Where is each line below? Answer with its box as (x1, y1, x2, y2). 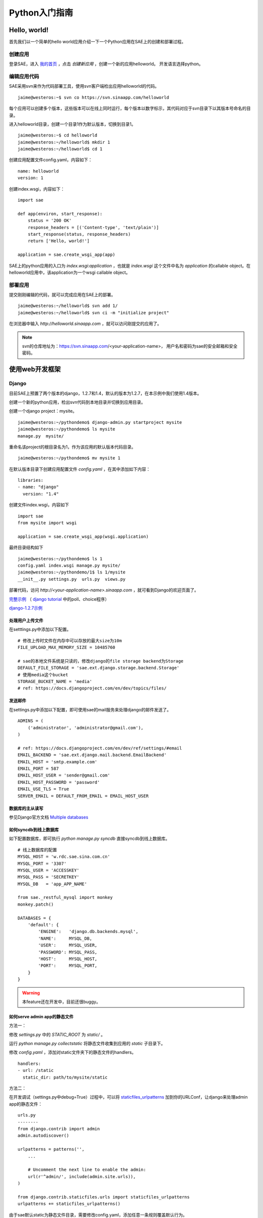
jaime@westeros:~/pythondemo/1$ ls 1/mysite (18, 570, 126, 575)
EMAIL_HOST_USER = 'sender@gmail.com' (18, 773, 111, 778)
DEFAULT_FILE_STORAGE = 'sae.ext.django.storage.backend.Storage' (18, 665, 180, 671)
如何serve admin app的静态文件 (9, 1013, 74, 1019)
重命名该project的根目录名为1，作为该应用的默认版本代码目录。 (9, 444, 136, 450)
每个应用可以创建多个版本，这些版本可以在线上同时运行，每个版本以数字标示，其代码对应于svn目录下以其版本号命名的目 (9, 105, 251, 112)
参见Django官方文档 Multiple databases (9, 814, 89, 820)
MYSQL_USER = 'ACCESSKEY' (18, 867, 80, 873)
